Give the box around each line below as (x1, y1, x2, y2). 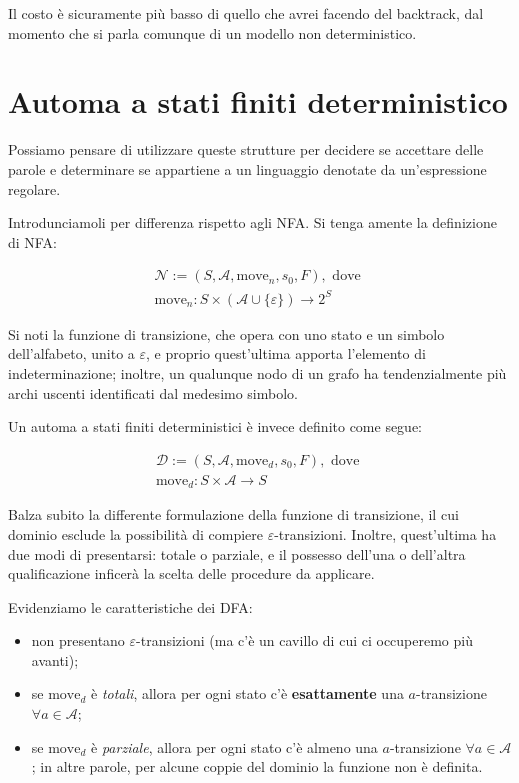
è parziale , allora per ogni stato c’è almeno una (91, 736, 378, 757)
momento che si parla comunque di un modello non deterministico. (8, 22, 417, 43)
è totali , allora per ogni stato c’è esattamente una (91, 683, 404, 704)
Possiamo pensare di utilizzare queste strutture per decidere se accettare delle (8, 139, 484, 160)
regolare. (8, 178, 61, 199)
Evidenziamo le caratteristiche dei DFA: (8, 596, 253, 617)
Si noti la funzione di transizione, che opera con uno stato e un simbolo (8, 323, 445, 344)
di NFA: (8, 231, 57, 252)
